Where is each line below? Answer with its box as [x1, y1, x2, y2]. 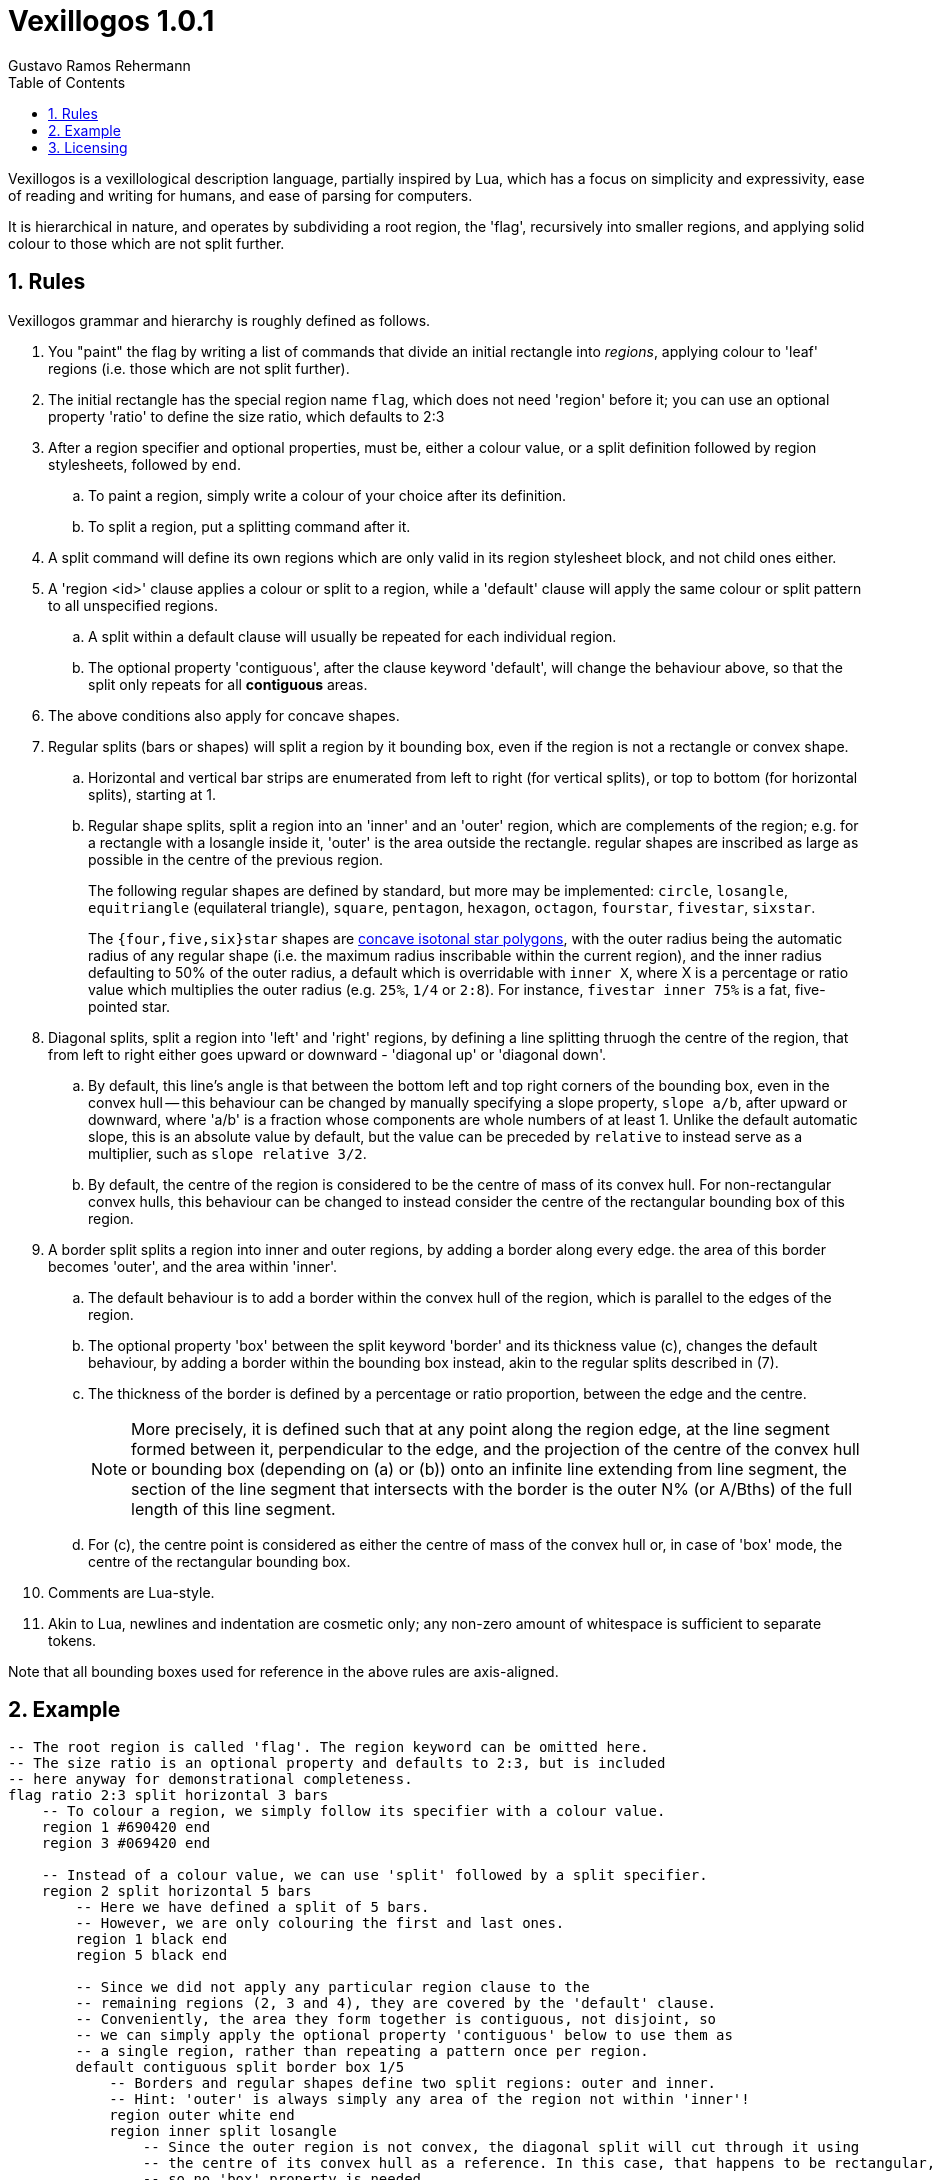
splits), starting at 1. [88, 785, 216, 803]
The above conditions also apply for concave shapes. [48, 706, 400, 724]
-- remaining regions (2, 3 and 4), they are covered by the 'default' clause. [75, 1995, 717, 2012]
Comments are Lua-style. [48, 1583, 215, 1601]
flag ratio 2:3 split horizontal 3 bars [8, 1787, 329, 1804]
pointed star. [88, 997, 171, 1015]
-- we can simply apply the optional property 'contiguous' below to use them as [75, 2027, 733, 2044]
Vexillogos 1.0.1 [8, 4, 215, 38]
